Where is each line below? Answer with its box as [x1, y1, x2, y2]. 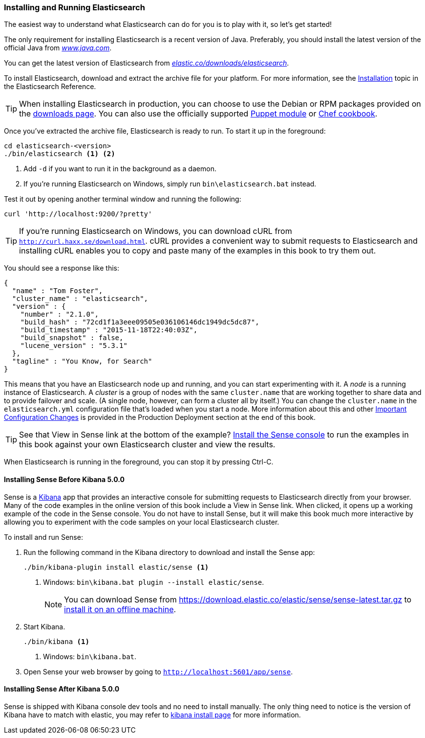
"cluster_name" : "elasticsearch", [12, 295, 149, 303]
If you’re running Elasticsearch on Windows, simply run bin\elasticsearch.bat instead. [23, 180, 317, 188]
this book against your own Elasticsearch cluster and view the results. [19, 439, 276, 450]
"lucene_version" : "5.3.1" [20, 342, 127, 350]
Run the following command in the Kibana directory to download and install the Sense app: [23, 548, 315, 556]
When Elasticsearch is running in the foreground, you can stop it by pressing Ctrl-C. [4, 458, 274, 466]
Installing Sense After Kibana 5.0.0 [4, 685, 120, 693]
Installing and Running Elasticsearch [4, 2, 145, 12]
